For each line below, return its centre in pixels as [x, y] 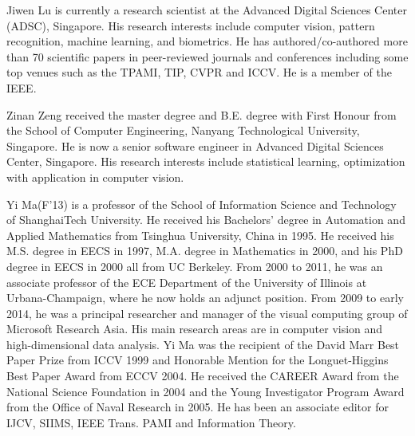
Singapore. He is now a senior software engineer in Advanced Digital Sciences [195, 145]
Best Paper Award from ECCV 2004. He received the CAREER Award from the [203, 376]
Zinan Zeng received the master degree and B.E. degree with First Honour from [202, 114]
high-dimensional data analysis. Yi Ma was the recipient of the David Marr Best [203, 344]
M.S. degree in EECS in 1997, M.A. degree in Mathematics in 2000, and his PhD [205, 251]
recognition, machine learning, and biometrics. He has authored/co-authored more [207, 41]
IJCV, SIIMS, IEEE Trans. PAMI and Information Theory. [151, 422]
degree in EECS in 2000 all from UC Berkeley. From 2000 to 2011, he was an [195, 266]
